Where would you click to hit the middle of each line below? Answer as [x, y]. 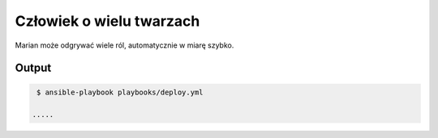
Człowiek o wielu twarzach [107, 21]
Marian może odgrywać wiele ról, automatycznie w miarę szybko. [125, 45]
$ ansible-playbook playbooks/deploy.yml [120, 92]
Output [33, 68]
